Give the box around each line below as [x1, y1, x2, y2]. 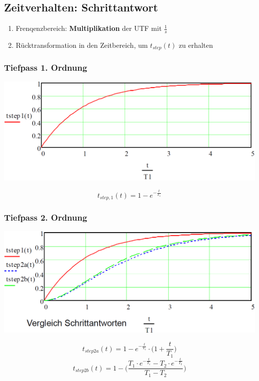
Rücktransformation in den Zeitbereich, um [15, 40, 148, 50]
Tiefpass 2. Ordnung [4, 211, 87, 223]
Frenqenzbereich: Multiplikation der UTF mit [15, 23, 162, 33]
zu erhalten [179, 40, 213, 50]
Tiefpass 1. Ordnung [4, 61, 87, 74]
